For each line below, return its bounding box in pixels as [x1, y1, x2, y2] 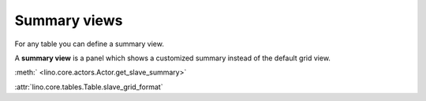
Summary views [14, 12, 123, 29]
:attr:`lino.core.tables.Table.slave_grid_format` [14, 82, 163, 92]
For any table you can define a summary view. [14, 39, 165, 49]
